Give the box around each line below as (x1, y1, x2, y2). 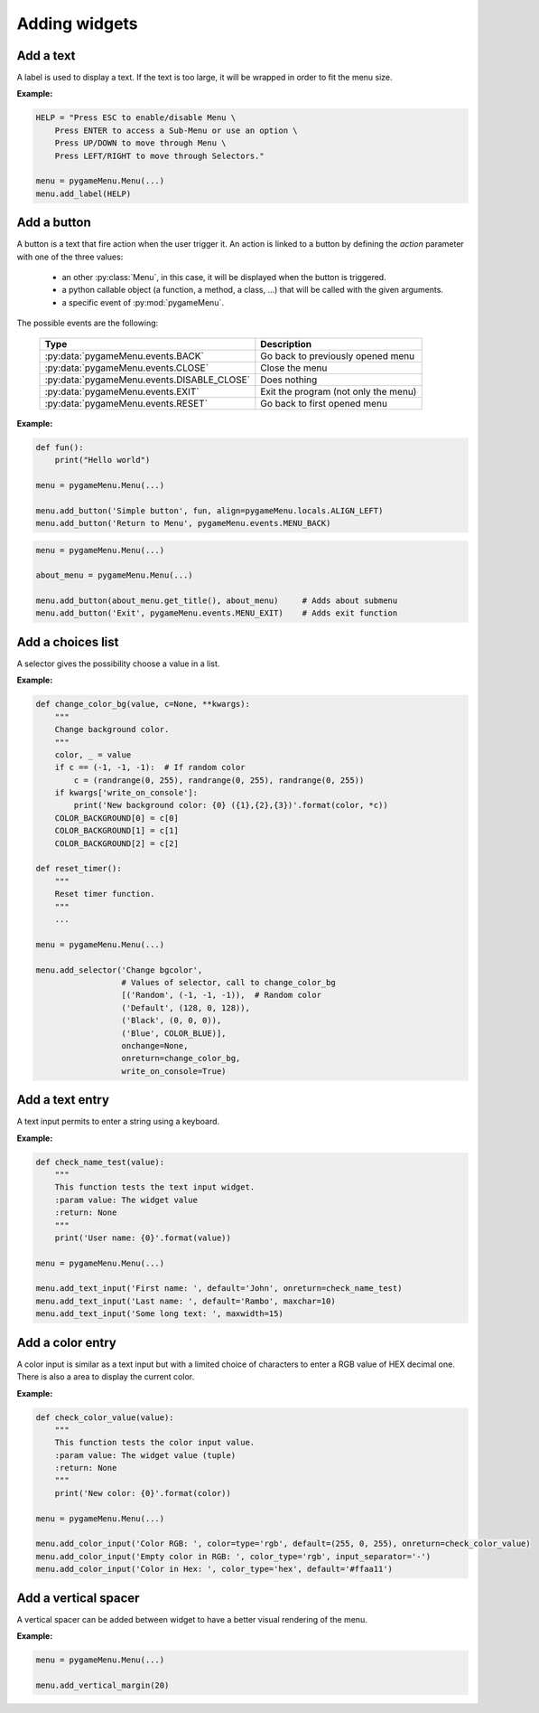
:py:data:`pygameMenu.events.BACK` (44, 349, 205, 362)
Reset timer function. (54, 889, 155, 899)
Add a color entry (16, 1334, 116, 1351)
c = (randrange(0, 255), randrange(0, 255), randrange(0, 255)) (73, 775, 365, 786)
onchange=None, (121, 1040, 189, 1050)
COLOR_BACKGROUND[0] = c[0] (54, 813, 180, 823)
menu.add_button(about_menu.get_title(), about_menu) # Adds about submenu (35, 596, 398, 606)
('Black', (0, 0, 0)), (121, 1015, 222, 1026)
